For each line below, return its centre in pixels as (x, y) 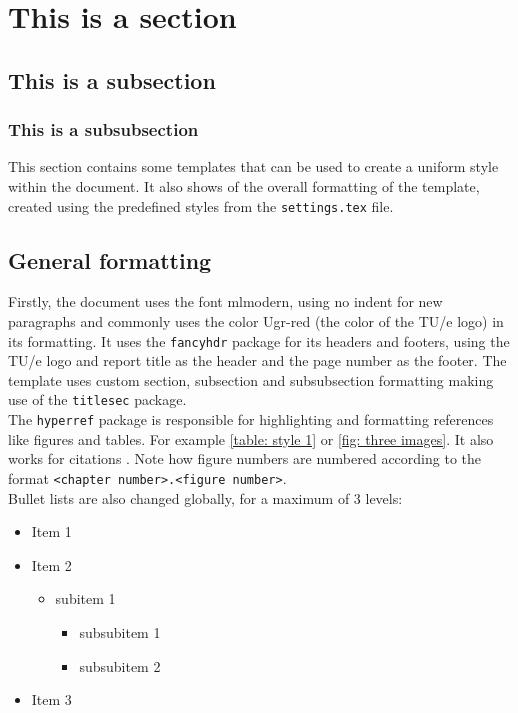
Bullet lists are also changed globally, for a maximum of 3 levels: (205, 497)
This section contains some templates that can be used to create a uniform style (253, 166)
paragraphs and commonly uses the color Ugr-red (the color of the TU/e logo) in (256, 321)
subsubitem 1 (120, 631)
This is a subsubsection (103, 129)
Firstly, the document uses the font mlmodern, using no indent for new (225, 301)
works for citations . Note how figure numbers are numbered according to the (244, 458)
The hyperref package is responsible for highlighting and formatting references (251, 419)
